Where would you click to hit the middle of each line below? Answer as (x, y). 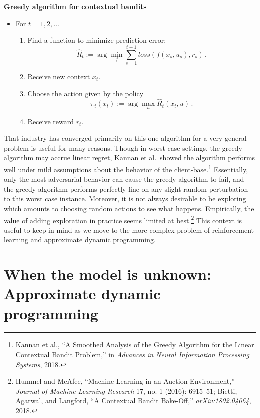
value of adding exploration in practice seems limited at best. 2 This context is (123, 219)
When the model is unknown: (108, 274)
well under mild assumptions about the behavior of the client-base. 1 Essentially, (126, 168)
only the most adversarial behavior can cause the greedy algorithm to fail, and (124, 179)
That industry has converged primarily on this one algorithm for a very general (125, 138)
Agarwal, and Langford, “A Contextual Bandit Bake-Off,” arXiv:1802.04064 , (133, 400)
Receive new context (59, 76)
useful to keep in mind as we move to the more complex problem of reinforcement (129, 229)
